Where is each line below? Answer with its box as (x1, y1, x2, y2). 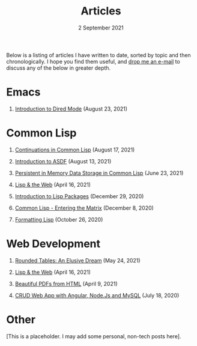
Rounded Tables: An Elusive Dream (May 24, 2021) (14, 256, 141, 264)
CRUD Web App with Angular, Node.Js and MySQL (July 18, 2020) (14, 291, 180, 299)
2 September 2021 (77, 24, 124, 31)
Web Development (6, 237, 101, 250)
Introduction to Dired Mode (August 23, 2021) (14, 105, 128, 112)
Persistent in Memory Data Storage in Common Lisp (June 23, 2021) (14, 169, 184, 177)
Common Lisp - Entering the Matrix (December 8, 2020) (14, 204, 154, 211)
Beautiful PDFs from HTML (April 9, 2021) (14, 280, 118, 287)
